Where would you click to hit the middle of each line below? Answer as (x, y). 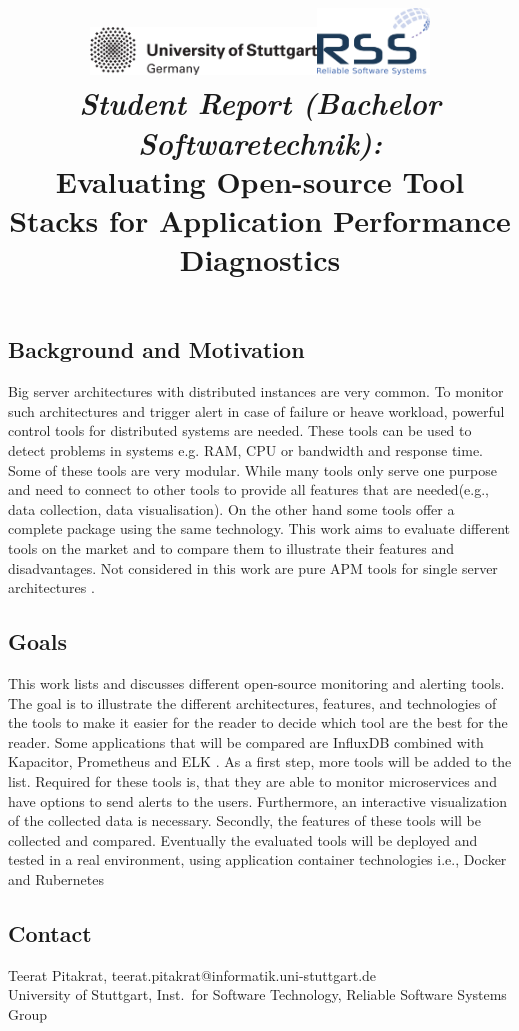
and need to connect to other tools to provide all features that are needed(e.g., (248, 489)
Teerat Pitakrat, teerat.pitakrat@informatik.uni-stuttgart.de (192, 974)
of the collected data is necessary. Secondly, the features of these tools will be (245, 820)
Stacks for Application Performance (260, 220)
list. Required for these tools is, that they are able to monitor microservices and (252, 780)
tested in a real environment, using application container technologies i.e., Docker (257, 859)
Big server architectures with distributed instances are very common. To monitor (256, 391)
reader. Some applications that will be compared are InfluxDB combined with (246, 741)
